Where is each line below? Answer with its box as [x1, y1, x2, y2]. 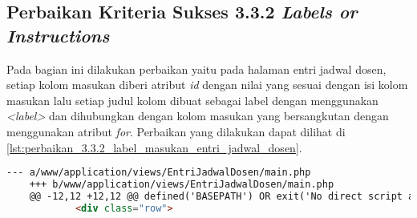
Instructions [6, 22, 110, 47]
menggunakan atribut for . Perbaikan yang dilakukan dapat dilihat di [6, 123, 346, 139]
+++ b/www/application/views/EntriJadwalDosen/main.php [29, 179, 334, 191]
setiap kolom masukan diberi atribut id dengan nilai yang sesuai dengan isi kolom [6, 76, 408, 93]
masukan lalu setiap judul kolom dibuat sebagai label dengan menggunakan [6, 91, 379, 108]
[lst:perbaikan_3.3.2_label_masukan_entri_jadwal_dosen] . [6, 139, 302, 155]
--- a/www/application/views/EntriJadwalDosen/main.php [6, 167, 311, 179]
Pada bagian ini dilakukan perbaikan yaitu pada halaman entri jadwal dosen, [6, 60, 387, 77]
